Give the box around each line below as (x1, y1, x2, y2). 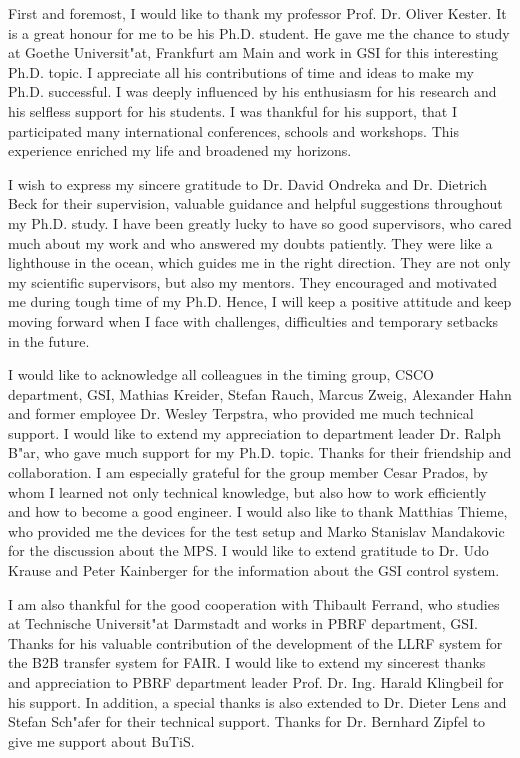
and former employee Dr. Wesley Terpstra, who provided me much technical (8, 403, 474, 424)
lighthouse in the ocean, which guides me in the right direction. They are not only (8, 252, 511, 273)
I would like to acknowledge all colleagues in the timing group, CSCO (8, 364, 434, 385)
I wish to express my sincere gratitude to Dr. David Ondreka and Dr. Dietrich (8, 173, 487, 194)
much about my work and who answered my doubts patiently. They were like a (8, 232, 493, 253)
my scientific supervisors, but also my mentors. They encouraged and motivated (8, 271, 498, 292)
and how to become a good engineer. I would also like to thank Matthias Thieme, (8, 501, 508, 522)
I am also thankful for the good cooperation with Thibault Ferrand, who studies (8, 593, 500, 614)
